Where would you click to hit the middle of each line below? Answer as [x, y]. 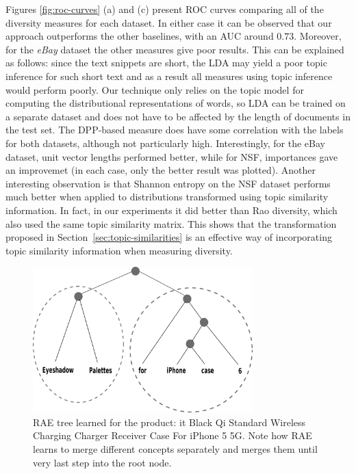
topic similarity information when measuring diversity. [119, 250]
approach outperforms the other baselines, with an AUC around [140, 36]
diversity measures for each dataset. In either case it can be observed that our [169, 22]
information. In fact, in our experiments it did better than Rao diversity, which [171, 210]
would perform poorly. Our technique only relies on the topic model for [155, 89]
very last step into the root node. [102, 462]
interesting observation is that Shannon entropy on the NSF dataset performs [168, 183]
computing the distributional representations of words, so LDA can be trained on [176, 103]
